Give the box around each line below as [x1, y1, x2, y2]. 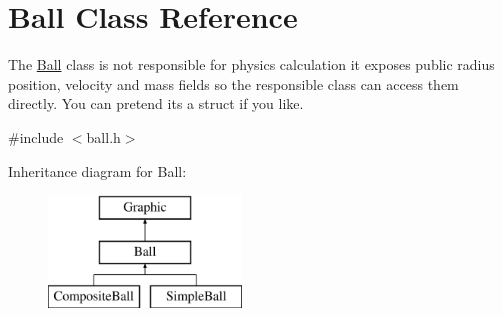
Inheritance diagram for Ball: [8, 160, 187, 181]
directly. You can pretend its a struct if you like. [8, 93, 304, 114]
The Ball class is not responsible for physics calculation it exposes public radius [8, 54, 495, 75]
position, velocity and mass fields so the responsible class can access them [8, 73, 459, 94]
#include [8, 126, 64, 147]
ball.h [86, 126, 121, 147]
